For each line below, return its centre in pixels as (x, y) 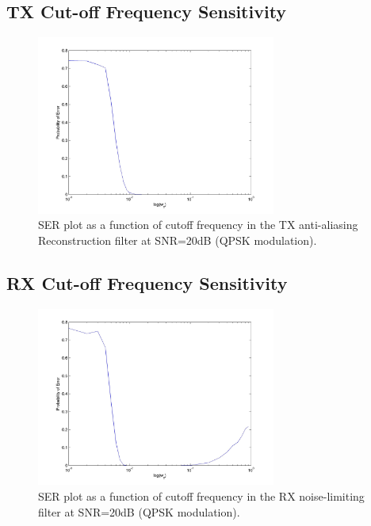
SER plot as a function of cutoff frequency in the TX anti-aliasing (198, 225)
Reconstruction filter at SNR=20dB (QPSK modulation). (178, 240)
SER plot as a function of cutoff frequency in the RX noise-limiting (201, 496)
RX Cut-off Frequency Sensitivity (147, 282)
